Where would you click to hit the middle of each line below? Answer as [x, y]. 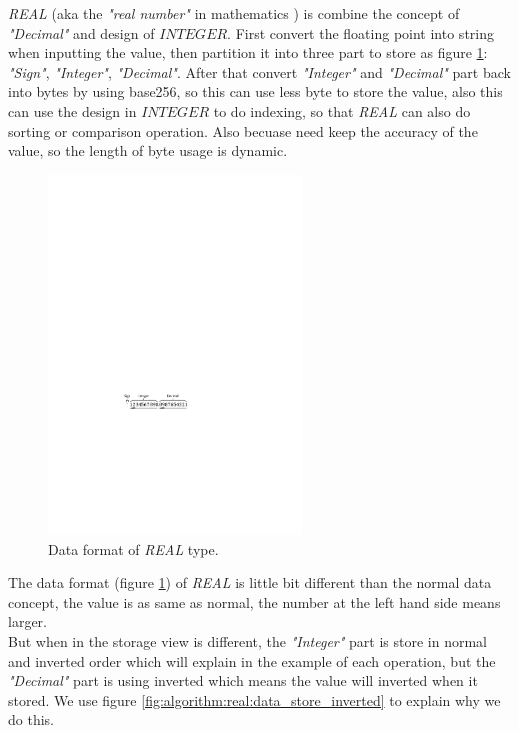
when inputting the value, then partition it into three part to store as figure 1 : [248, 52]
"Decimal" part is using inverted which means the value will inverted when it [243, 680]
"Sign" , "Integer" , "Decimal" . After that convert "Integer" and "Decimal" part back [259, 71]
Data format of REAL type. [133, 548]
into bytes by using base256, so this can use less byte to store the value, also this [255, 91]
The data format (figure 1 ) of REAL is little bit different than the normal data [250, 582]
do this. [31, 719]
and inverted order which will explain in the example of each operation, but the [252, 660]
